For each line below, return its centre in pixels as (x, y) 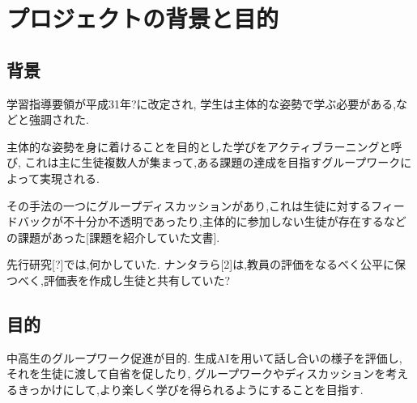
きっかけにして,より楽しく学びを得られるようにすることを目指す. (190, 389)
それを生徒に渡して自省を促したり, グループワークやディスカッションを (196, 373)
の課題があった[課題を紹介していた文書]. (113, 237)
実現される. (69, 178)
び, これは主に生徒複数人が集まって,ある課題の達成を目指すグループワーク (204, 162)
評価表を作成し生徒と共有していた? (137, 280)
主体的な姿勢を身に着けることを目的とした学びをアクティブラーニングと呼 (204, 146)
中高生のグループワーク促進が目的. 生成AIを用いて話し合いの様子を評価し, (204, 357)
